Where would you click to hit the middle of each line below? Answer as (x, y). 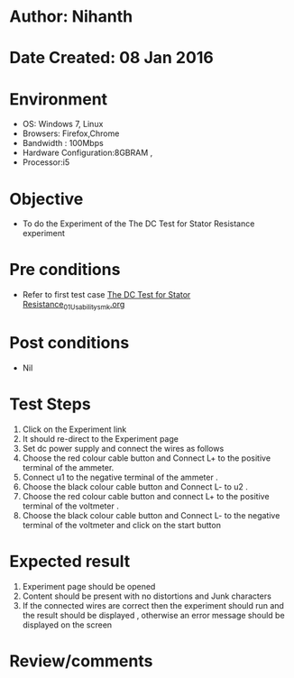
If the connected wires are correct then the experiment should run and (153, 605)
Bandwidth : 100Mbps (63, 143)
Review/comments (81, 661)
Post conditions (69, 343)
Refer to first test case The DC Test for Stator (106, 295)
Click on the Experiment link (74, 429)
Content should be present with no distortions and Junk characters (147, 596)
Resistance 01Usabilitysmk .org (73, 306)
